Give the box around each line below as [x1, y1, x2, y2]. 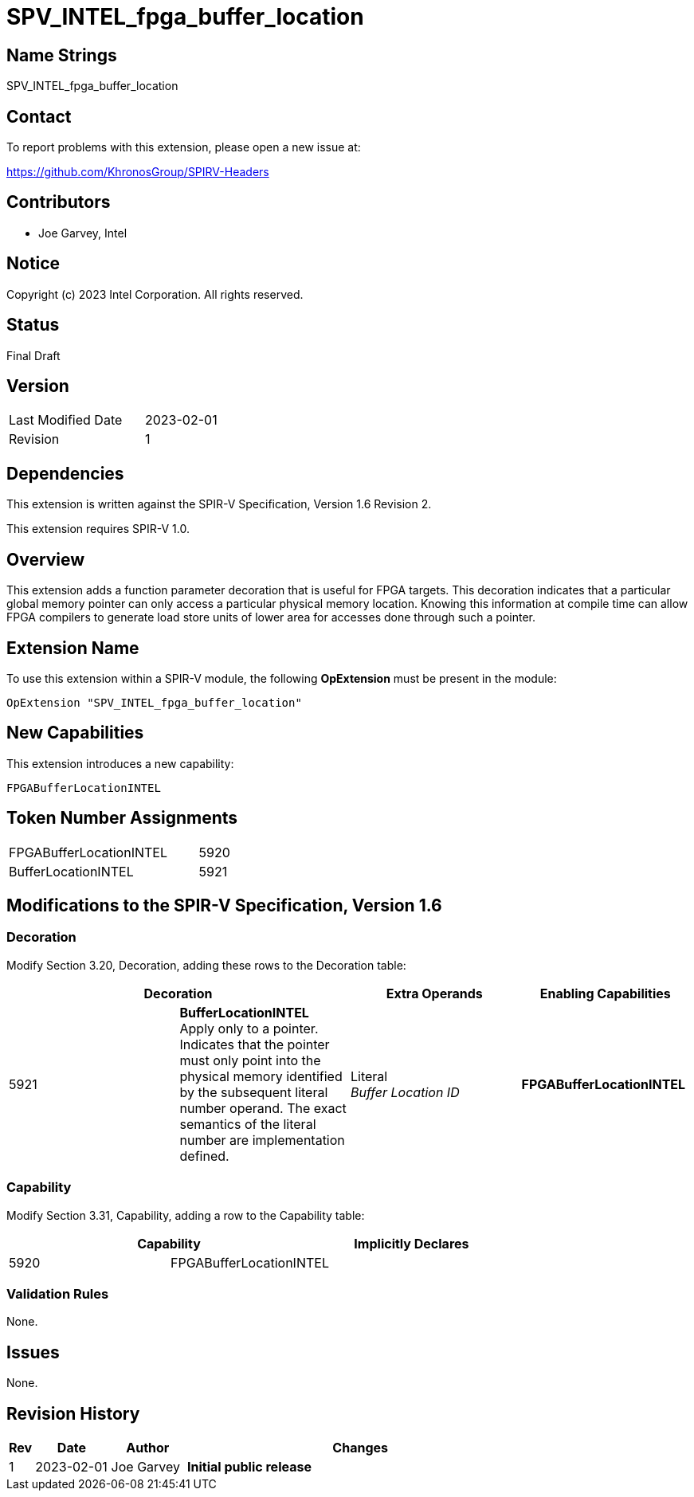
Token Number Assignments [6, 808, 238, 829]
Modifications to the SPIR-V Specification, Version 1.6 [6, 895, 442, 916]
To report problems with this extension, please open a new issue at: [6, 140, 361, 155]
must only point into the [179, 1052, 321, 1068]
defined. [179, 1147, 229, 1164]
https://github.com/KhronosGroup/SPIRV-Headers [6, 165, 269, 179]
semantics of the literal [179, 1115, 316, 1132]
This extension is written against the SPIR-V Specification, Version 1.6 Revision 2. [6, 497, 432, 511]
